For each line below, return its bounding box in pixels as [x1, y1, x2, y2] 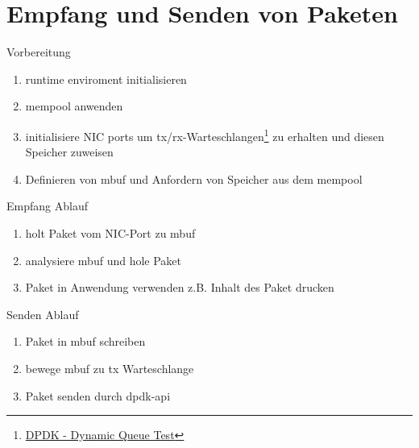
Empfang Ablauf [6, 197, 88, 214]
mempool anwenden [25, 97, 123, 114]
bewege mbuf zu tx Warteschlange [25, 359, 194, 376]
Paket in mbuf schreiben [25, 333, 146, 350]
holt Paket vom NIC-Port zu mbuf [25, 224, 196, 241]
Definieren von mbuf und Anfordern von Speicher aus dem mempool [25, 170, 363, 187]
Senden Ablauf [6, 305, 79, 322]
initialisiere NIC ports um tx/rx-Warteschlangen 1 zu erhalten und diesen [25, 125, 384, 144]
